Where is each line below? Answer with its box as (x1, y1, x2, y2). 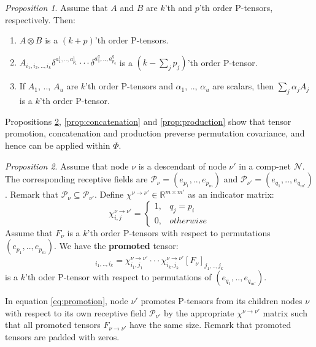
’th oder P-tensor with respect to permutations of (25, 271, 212, 283)
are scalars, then (212, 80, 274, 92)
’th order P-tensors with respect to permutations (87, 226, 271, 239)
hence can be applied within (5, 139, 110, 152)
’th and (164, 1, 193, 13)
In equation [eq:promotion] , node (5, 294, 128, 307)
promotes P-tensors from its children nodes (141, 294, 303, 307)
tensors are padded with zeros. (5, 330, 120, 343)
